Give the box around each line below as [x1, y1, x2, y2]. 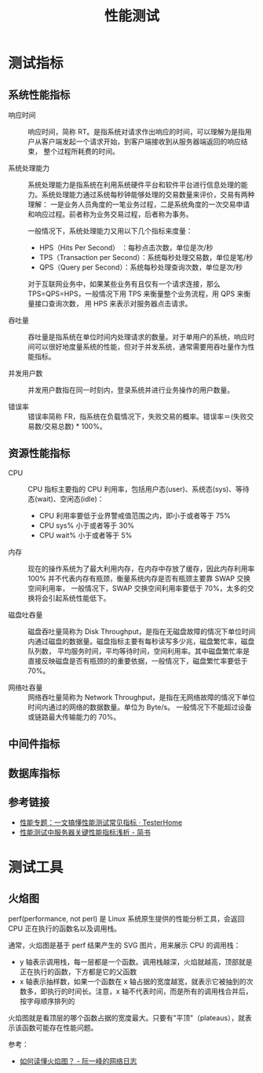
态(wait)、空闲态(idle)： [27, 494, 104, 504]
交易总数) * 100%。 [44, 422, 108, 430]
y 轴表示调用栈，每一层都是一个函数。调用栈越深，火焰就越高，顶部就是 [19, 958, 253, 967]
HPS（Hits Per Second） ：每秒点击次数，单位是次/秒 [38, 243, 214, 252]
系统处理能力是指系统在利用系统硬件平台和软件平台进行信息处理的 [27, 180, 241, 189]
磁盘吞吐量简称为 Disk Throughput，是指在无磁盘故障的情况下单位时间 [27, 626, 256, 636]
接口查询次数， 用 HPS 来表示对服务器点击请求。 [34, 299, 192, 308]
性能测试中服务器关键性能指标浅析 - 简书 [19, 828, 152, 837]
